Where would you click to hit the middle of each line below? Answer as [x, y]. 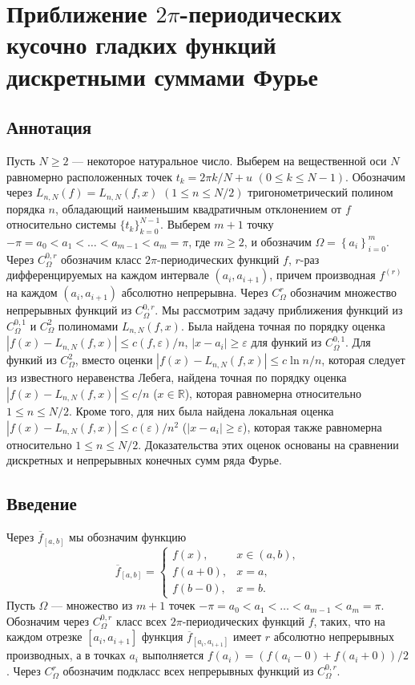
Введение [42, 503]
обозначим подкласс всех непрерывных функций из [188, 671]
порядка [26, 208]
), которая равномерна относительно [273, 393]
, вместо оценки [114, 360]
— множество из [92, 605]
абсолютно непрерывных [334, 636]
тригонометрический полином [320, 192]
